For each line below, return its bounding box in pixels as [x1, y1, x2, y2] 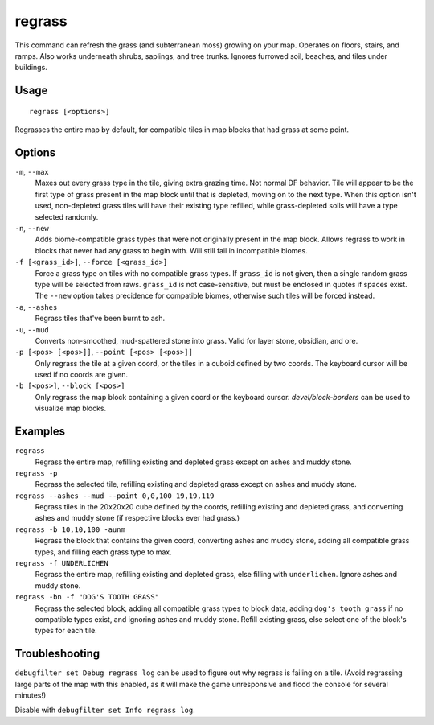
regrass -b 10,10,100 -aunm [14, 525, 126, 534]
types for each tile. [35, 626, 98, 636]
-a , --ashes [14, 302, 58, 311]
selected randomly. [35, 212, 99, 221]
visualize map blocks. [35, 403, 107, 414]
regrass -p [14, 468, 58, 478]
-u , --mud [14, 324, 49, 334]
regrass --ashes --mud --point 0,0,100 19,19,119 [14, 491, 215, 500]
